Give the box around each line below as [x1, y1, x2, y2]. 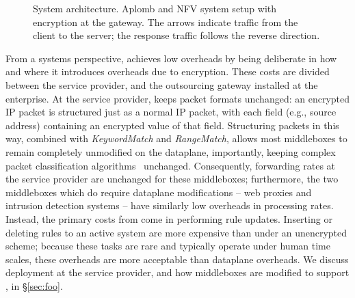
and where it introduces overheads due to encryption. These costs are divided [5, 64, 330, 79]
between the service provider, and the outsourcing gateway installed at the [5, 77, 318, 92]
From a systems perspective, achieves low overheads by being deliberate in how [5, 51, 337, 65]
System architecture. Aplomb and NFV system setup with [33, 1, 277, 15]
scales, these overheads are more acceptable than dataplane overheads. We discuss [5, 252, 349, 266]
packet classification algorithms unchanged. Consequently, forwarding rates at [5, 158, 336, 172]
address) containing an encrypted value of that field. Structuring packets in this [5, 118, 339, 132]
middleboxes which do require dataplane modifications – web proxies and [5, 185, 312, 199]
